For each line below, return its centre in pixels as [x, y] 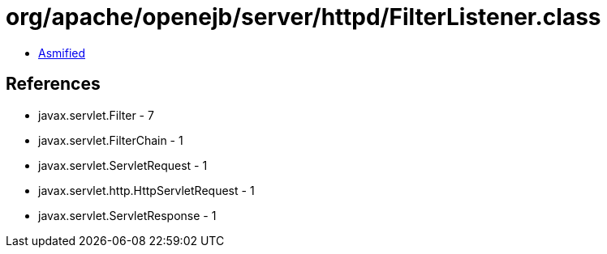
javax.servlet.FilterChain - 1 [111, 140]
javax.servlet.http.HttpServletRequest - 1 [146, 190]
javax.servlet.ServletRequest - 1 [123, 165]
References [53, 84]
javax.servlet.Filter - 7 [96, 115]
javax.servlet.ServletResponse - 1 [127, 215]
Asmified [62, 53]
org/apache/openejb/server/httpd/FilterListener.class [303, 17]
